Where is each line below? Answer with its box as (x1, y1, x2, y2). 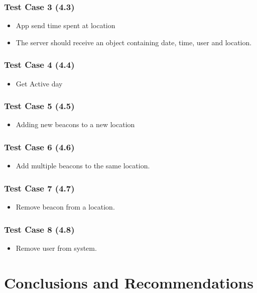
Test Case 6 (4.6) (4, 140, 75, 153)
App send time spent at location (16, 20, 115, 31)
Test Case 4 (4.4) (4, 58, 75, 71)
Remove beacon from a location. (16, 202, 115, 212)
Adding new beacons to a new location (16, 119, 135, 130)
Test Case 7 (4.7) (4, 181, 75, 194)
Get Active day (16, 78, 63, 88)
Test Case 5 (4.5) (4, 100, 75, 112)
